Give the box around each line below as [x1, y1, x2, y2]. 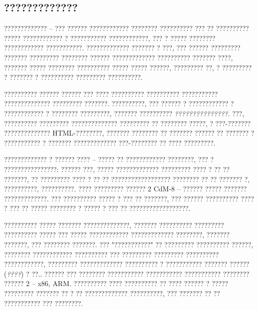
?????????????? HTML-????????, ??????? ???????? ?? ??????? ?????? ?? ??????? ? [4, 128, 255, 138]
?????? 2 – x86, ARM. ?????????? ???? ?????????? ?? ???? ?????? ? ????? [4, 278, 228, 289]
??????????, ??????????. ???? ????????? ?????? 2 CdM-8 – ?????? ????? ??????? [4, 183, 247, 194]
